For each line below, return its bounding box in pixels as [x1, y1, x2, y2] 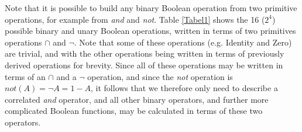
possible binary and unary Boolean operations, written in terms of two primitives [5, 25, 296, 37]
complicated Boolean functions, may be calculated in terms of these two [5, 105, 263, 117]
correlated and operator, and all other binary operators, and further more [5, 93, 269, 105]
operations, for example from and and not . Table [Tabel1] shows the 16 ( [5, 13, 265, 25]
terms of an [5, 70, 46, 82]
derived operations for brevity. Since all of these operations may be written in [5, 58, 283, 71]
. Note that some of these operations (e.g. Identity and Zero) [74, 36, 292, 48]
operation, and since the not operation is [87, 70, 233, 82]
